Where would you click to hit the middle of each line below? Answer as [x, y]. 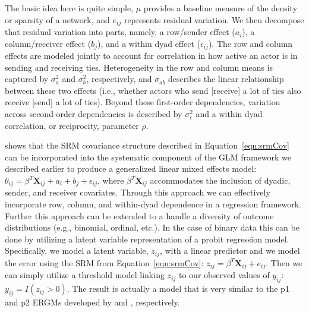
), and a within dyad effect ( [149, 43]
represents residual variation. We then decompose [214, 19]
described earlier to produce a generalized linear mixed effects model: [131, 168]
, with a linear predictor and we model [230, 250]
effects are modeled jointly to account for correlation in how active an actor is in [151, 56]
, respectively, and [119, 79]
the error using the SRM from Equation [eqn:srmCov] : [104, 262]
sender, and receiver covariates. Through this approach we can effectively [138, 192]
